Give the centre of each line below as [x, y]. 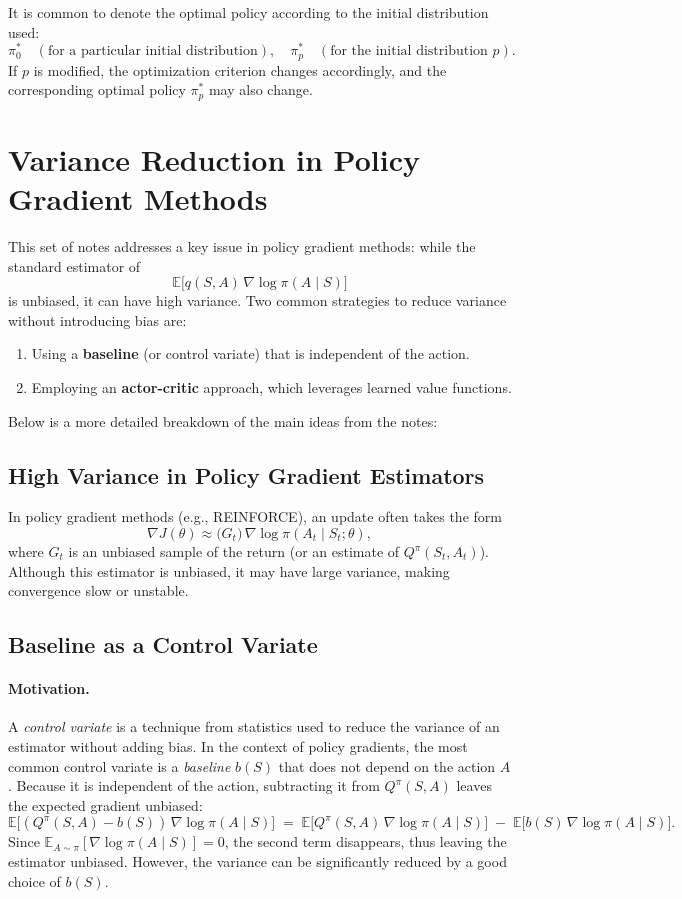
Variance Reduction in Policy [214, 158]
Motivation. [49, 688]
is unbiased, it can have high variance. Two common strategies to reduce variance [257, 300]
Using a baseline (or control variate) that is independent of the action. [250, 353]
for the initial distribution [409, 51]
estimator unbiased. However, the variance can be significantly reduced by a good [257, 860]
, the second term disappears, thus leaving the [365, 841]
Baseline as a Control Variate [163, 644]
